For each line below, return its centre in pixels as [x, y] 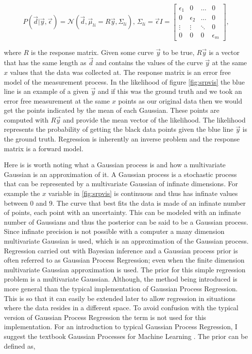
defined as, [20, 345]
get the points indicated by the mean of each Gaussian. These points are [112, 110]
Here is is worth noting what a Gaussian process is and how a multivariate [115, 165]
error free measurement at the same [57, 100]
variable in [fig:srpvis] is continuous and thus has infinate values [143, 193]
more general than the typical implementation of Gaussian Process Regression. [121, 288]
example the [22, 193]
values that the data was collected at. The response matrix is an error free [120, 72]
